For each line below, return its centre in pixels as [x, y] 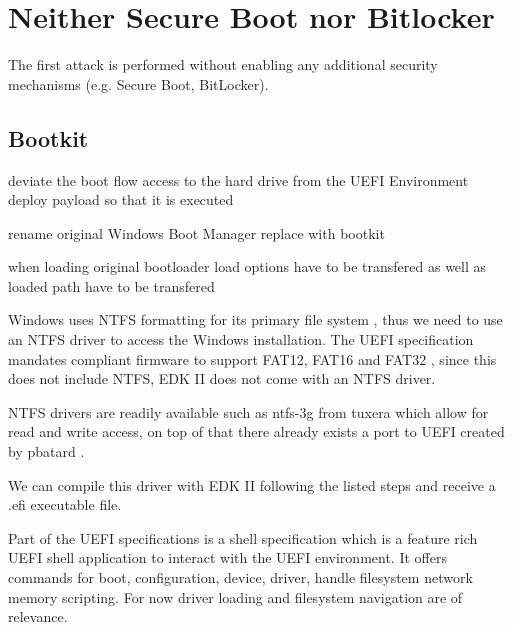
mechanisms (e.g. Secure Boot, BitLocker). [138, 83]
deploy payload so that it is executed [121, 199]
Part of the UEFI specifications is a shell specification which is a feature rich [243, 537]
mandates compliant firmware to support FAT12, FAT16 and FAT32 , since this [252, 358]
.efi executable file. [65, 504]
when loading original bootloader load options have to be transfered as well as [247, 266]
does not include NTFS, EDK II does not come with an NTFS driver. [222, 378]
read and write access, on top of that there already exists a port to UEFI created [256, 431]
